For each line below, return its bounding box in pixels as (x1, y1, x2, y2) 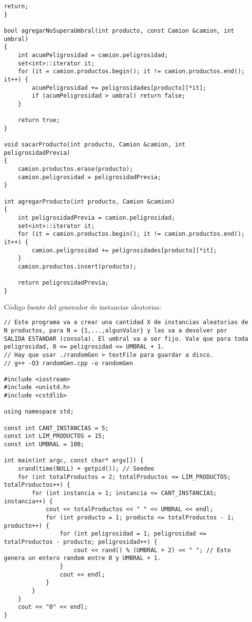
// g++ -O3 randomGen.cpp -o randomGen (4, 359, 133, 367)
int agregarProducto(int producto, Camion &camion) (4, 198, 175, 205)
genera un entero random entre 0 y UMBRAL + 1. (4, 555, 161, 562)
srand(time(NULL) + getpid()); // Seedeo (18, 465, 154, 473)
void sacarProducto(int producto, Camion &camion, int (4, 141, 186, 148)
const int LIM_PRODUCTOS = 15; (4, 433, 105, 440)
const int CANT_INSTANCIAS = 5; (4, 424, 109, 432)
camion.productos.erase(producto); (18, 166, 133, 173)
